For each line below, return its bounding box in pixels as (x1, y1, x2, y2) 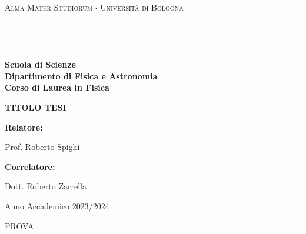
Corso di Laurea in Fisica (5, 81, 109, 93)
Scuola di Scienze (5, 58, 76, 71)
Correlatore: (5, 160, 55, 172)
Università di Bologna (100, 1, 184, 13)
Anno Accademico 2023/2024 (5, 199, 109, 212)
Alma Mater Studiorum (5, 1, 92, 13)
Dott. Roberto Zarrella (5, 180, 87, 192)
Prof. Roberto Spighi (5, 141, 80, 153)
